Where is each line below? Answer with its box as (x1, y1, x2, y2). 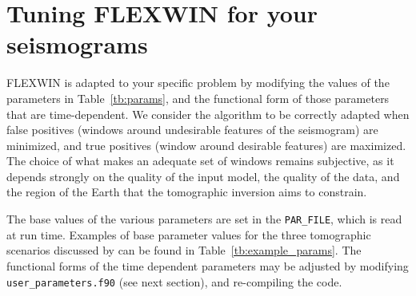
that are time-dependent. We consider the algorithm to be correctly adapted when (6, 105, 410, 122)
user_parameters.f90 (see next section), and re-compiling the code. (6, 273, 342, 290)
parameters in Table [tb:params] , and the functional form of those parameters (6, 89, 390, 106)
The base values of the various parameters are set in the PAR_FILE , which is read (6, 211, 402, 227)
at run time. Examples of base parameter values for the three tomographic (6, 226, 371, 243)
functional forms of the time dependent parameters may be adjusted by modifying (6, 257, 409, 274)
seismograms (6, 28, 148, 61)
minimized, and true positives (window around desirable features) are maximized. (6, 136, 406, 153)
